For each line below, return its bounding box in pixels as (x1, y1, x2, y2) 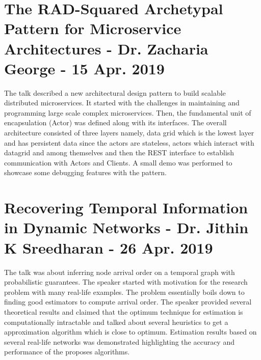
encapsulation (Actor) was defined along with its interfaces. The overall (4, 117, 227, 128)
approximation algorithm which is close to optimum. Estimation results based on (4, 326, 257, 337)
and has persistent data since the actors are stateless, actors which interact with (4, 137, 254, 148)
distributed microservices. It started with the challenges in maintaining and (4, 97, 240, 108)
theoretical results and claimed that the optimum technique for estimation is (4, 306, 243, 317)
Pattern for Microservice (4, 18, 181, 39)
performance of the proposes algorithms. (4, 346, 130, 357)
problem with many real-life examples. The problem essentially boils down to (4, 286, 245, 297)
